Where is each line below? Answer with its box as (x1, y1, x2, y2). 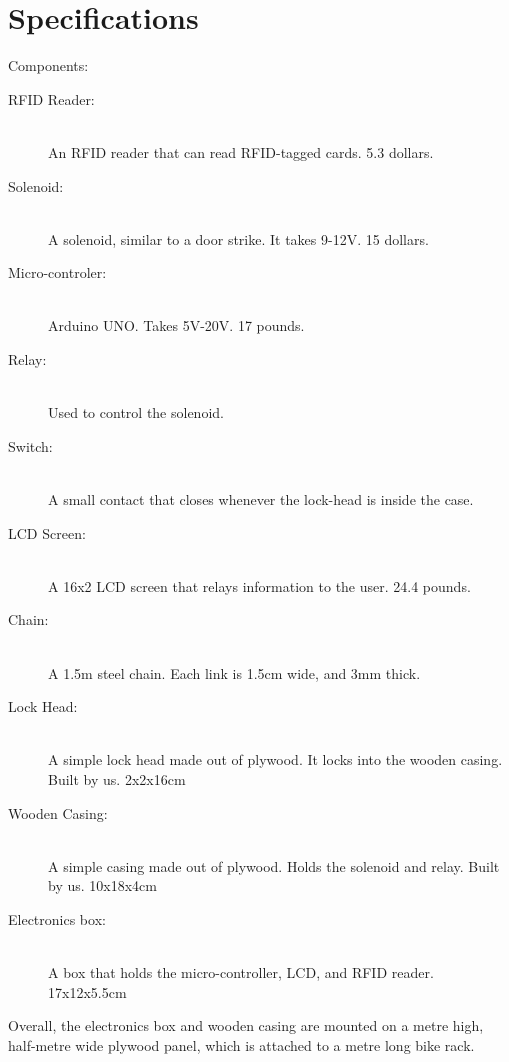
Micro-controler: (8, 262, 107, 283)
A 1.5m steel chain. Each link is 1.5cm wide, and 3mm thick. (48, 662, 421, 683)
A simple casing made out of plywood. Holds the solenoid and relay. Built (48, 855, 500, 876)
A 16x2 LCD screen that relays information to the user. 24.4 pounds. (48, 575, 471, 596)
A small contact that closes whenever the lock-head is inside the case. (48, 489, 474, 510)
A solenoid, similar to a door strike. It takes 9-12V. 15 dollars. (48, 228, 429, 249)
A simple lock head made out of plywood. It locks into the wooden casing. (48, 749, 503, 770)
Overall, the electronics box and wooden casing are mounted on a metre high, (8, 1015, 484, 1036)
